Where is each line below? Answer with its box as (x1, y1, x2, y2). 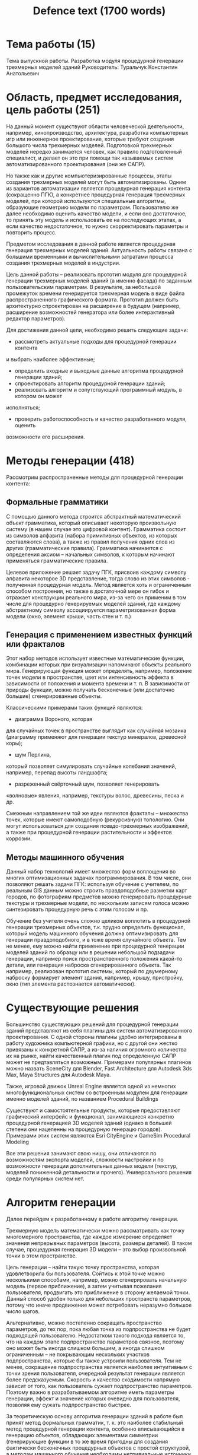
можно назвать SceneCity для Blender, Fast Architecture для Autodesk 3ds (6, 1065, 192, 1072)
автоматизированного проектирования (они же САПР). (6, 160, 146, 167)
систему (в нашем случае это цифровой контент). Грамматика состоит (6, 525, 186, 532)
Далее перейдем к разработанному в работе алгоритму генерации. (6, 1215, 178, 1223)
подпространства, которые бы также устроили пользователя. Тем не (6, 1357, 182, 1364)
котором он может (14, 392, 62, 399)
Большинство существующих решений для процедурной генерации (6, 1021, 178, 1028)
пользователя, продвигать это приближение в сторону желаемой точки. (6, 1289, 190, 1296)
